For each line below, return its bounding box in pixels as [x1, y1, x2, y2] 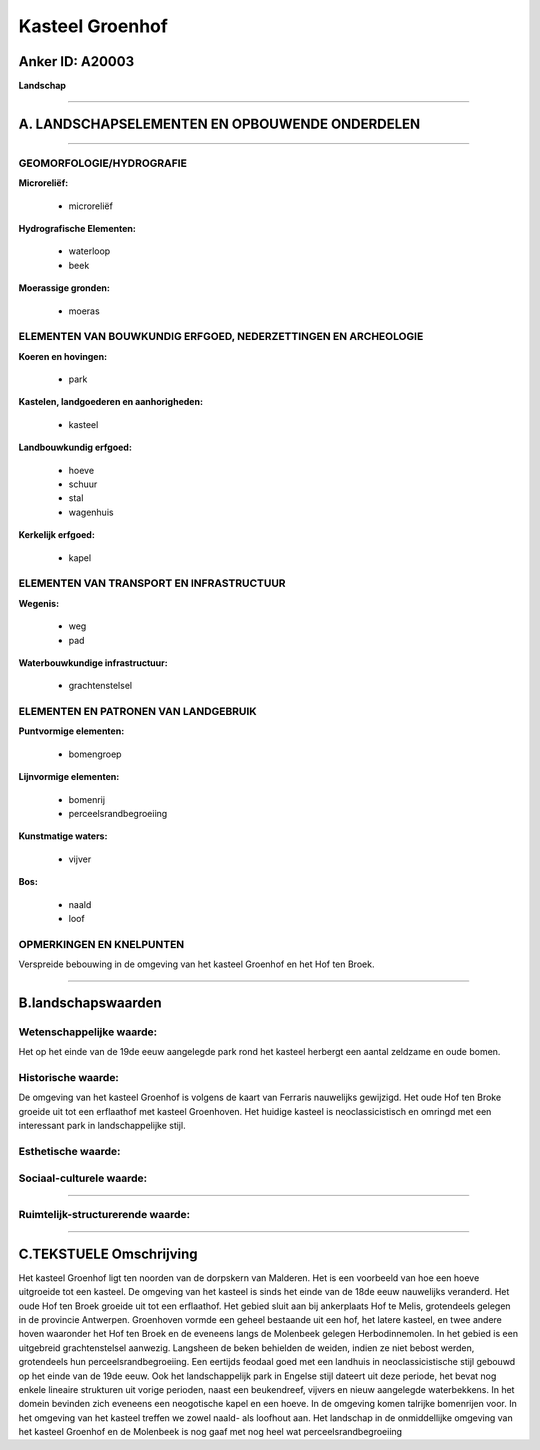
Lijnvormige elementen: [18, 771, 120, 783]
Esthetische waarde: [18, 1144, 121, 1158]
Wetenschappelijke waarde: [18, 1025, 158, 1039]
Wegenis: [18, 597, 60, 609]
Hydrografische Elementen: [18, 223, 137, 234]
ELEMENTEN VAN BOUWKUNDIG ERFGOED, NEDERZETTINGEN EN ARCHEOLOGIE [18, 330, 424, 344]
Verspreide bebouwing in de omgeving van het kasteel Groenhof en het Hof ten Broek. [18, 958, 375, 970]
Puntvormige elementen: [18, 725, 125, 737]
